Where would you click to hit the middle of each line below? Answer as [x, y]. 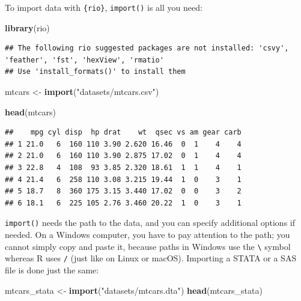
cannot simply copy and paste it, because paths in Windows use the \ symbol [148, 246]
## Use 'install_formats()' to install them [95, 72]
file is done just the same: [52, 269]
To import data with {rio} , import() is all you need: [104, 7]
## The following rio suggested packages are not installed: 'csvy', [147, 48]
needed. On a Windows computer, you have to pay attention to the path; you [147, 235]
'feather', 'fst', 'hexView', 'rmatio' [84, 60]
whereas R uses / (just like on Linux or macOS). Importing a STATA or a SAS [151, 258]
